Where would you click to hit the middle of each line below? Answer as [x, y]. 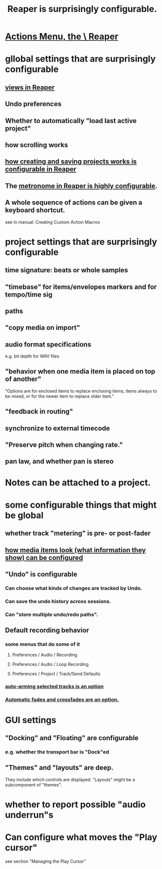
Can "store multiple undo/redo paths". [52, 614]
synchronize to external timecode [58, 428]
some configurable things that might [81, 505]
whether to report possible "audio [75, 804]
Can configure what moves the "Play [81, 837]
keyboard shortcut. [35, 210]
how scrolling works [37, 145]
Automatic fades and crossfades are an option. [62, 700]
